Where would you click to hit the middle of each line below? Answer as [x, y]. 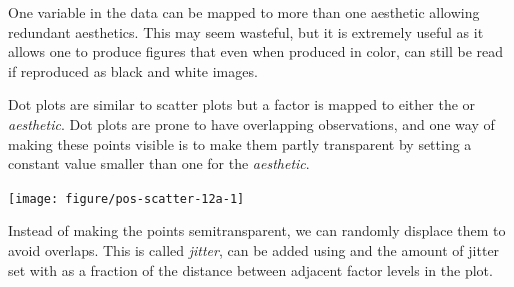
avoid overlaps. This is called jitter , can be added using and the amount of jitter [254, 250]
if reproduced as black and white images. [133, 70]
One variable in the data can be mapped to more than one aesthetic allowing [244, 12]
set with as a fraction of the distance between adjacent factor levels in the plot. [250, 269]
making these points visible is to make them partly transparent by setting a [240, 143]
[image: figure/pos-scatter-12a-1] [126, 198]
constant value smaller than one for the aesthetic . [159, 163]
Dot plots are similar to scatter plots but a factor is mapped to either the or [242, 104]
